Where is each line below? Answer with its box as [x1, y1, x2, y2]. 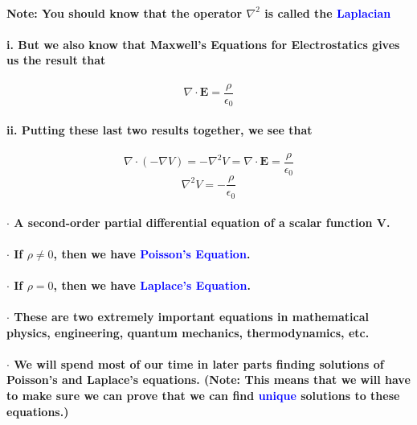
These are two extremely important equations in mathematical [14, 308, 370, 325]
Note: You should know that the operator [6, 4, 243, 21]
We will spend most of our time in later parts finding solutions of [14, 355, 384, 372]
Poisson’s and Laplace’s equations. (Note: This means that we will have [6, 371, 411, 388]
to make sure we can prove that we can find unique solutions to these [6, 387, 400, 404]
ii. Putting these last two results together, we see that [6, 121, 313, 138]
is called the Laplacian [264, 4, 391, 21]
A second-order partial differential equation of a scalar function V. [14, 213, 390, 230]
